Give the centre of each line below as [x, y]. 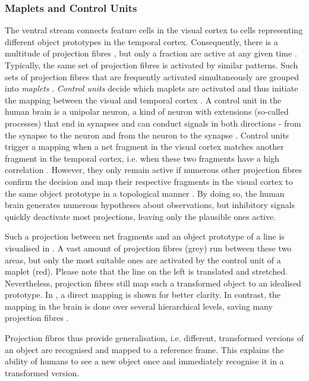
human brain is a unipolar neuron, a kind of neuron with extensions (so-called [147, 111]
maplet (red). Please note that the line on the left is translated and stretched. [146, 271]
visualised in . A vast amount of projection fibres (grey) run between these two [148, 248]
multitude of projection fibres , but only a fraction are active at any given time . [151, 53]
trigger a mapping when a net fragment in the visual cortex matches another [144, 147]
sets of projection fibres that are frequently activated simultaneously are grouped [152, 76]
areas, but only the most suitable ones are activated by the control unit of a [143, 259]
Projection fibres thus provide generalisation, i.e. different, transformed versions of [154, 338]
